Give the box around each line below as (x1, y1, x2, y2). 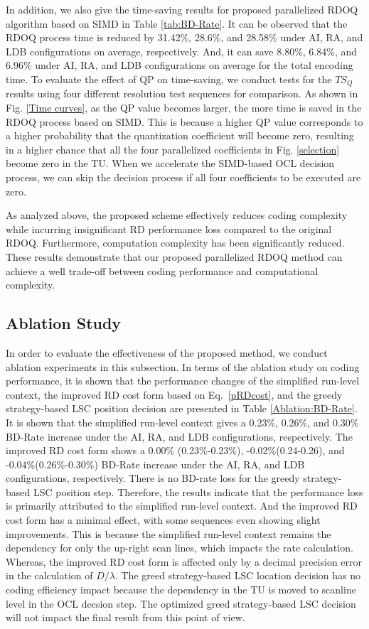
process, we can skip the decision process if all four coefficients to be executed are (6, 169, 361, 184)
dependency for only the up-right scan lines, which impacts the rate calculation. (6, 540, 353, 555)
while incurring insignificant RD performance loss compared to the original (6, 221, 332, 236)
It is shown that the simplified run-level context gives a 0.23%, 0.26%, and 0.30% (6, 414, 359, 429)
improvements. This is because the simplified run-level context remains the (6, 526, 331, 541)
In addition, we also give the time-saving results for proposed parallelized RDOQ (6, 2, 358, 16)
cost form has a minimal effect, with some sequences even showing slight (6, 512, 321, 527)
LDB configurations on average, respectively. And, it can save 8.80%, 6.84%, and (6, 43, 358, 58)
